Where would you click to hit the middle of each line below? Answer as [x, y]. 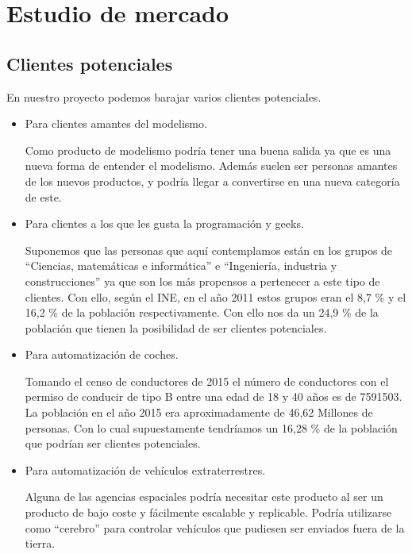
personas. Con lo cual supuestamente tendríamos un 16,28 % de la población [211, 427]
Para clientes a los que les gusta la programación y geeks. [164, 223]
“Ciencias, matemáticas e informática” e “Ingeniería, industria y [181, 265]
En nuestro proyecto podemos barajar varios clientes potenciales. [164, 96]
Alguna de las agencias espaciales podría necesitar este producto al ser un [204, 496]
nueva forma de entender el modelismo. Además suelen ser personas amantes [211, 165]
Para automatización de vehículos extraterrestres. [145, 469]
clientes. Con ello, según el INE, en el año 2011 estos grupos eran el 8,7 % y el [216, 296]
